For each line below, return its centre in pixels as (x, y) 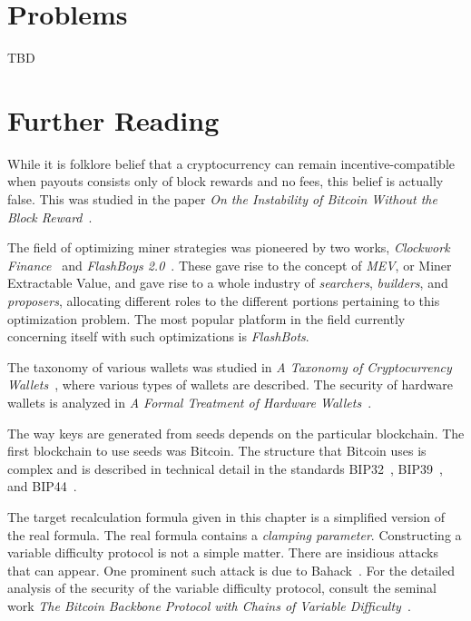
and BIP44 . (42, 486)
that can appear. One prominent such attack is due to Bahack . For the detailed (231, 570)
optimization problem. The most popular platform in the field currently (206, 318)
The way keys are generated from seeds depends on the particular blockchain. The (236, 433)
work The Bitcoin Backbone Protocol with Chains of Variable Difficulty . (209, 605)
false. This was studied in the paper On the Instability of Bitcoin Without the (222, 199)
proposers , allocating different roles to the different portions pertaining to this (224, 301)
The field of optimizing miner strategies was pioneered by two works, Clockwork (229, 247)
